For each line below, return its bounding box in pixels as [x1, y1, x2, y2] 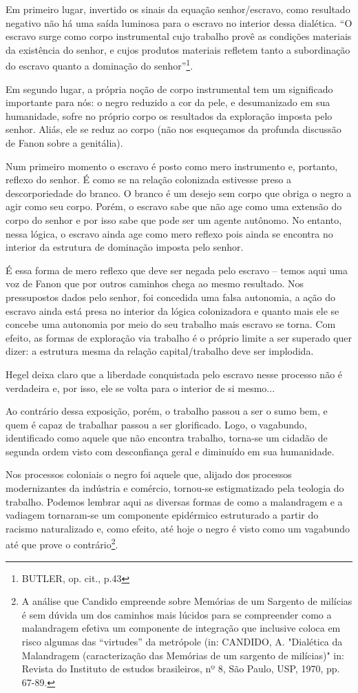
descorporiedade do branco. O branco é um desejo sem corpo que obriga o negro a [6, 185, 352, 200]
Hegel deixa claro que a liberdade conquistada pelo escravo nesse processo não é [6, 366, 343, 381]
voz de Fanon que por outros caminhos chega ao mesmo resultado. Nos [6, 276, 304, 291]
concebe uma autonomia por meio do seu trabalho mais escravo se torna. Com [6, 317, 336, 331]
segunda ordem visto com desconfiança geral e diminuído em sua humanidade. [6, 444, 335, 458]
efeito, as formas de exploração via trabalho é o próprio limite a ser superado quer [6, 330, 352, 344]
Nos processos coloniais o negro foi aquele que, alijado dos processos [6, 467, 292, 482]
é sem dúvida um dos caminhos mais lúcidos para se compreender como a [21, 607, 332, 621]
